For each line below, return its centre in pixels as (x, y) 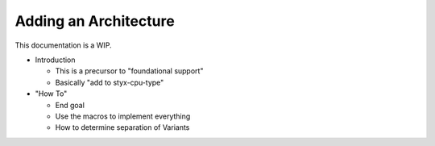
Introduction (55, 60)
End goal (70, 105)
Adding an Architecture (95, 21)
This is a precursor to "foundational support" (129, 71)
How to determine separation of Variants (122, 127)
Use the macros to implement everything (123, 116)
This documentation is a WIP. (63, 45)
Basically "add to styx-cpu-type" (110, 82)
